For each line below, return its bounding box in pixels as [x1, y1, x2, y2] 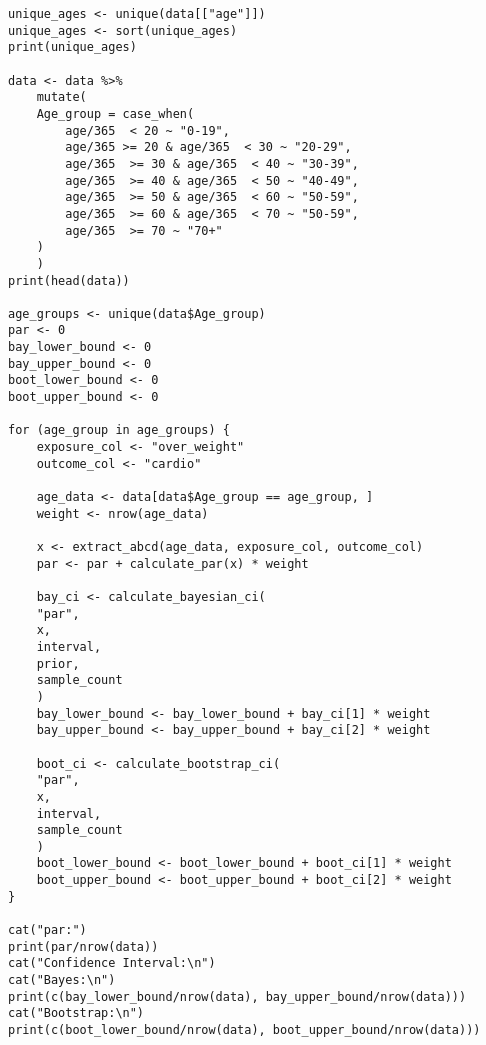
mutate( [36, 90, 87, 105]
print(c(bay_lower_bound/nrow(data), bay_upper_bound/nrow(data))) [8, 989, 467, 1004]
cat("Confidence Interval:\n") [8, 956, 216, 971]
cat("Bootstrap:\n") [8, 1006, 145, 1021]
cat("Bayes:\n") [8, 973, 116, 988]
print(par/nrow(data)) [8, 939, 159, 954]
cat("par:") [8, 923, 87, 938]
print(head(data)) [8, 273, 130, 288]
